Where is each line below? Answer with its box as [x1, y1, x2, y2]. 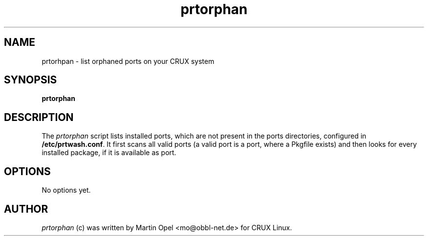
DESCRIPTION [4, 111, 74, 123]
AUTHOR [4, 202, 48, 215]
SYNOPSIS [4, 74, 57, 86]
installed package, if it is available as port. [42, 148, 176, 157]
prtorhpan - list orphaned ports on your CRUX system [42, 57, 214, 65]
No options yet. [42, 186, 91, 195]
